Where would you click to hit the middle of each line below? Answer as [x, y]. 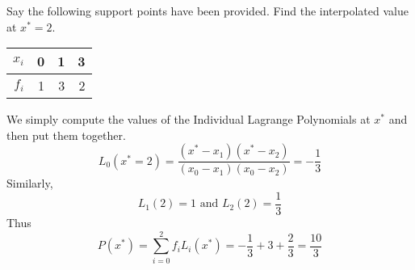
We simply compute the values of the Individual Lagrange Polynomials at [189, 119]
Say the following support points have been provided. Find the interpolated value [207, 11]
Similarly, [30, 183]
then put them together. [66, 135]
